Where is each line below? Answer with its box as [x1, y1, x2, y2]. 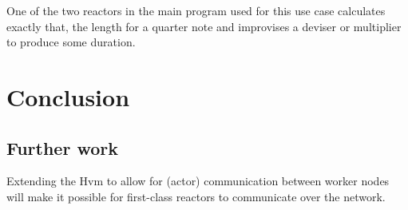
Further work [6, 135, 118, 160]
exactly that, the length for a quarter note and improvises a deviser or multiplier [6, 18, 402, 34]
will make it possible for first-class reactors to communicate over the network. [6, 188, 386, 204]
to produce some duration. [6, 34, 136, 50]
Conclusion [6, 80, 130, 113]
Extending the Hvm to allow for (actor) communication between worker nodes [6, 172, 390, 189]
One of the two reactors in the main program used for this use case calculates [6, 2, 386, 18]
